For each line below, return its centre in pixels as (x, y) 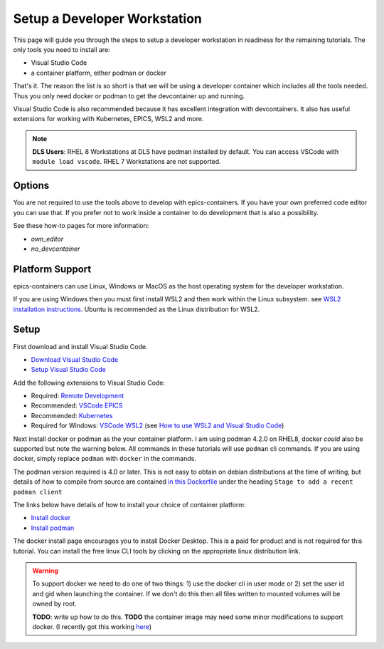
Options (31, 186)
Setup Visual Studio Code (68, 370)
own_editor (47, 239)
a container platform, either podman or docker (98, 73)
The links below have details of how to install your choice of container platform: (129, 504)
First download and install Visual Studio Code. (80, 346)
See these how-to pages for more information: (81, 226)
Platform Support (52, 269)
